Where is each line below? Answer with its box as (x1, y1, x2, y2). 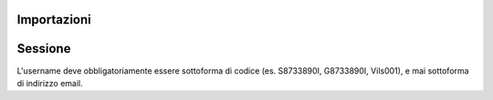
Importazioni (16, 12, 91, 27)
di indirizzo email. (16, 77, 84, 88)
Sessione (16, 41, 71, 56)
